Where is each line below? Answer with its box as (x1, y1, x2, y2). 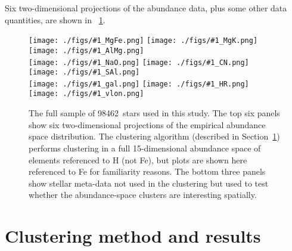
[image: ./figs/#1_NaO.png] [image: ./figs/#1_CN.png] (29, 58, 249, 67)
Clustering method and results (5, 224, 261, 248)
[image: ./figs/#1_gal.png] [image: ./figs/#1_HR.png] (29, 79, 249, 88)
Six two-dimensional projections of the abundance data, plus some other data (5, 2, 287, 14)
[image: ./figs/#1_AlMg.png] (29, 46, 144, 55)
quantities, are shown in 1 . (5, 13, 105, 26)
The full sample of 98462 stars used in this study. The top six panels (29, 107, 280, 119)
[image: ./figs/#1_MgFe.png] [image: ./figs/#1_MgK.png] (29, 36, 258, 45)
